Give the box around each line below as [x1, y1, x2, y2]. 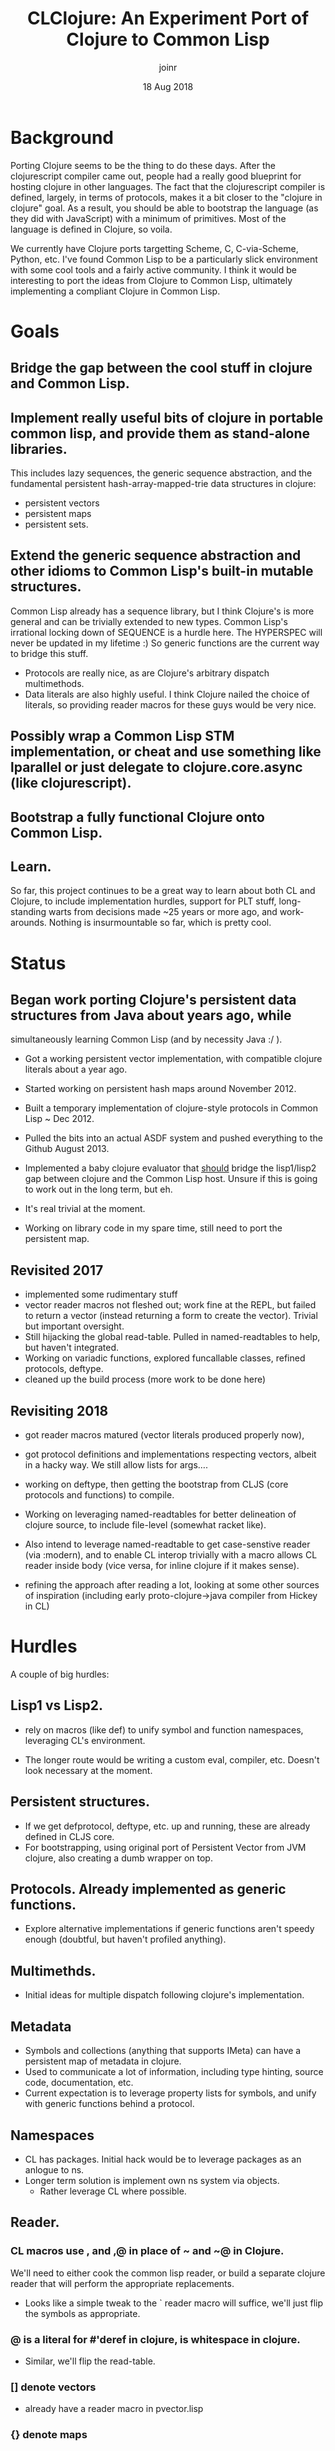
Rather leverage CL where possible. [39, 2185, 187, 2197]
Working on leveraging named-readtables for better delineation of [24, 1508, 297, 1521]
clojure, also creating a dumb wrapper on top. [24, 1852, 213, 1864]
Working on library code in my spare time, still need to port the [24, 1222, 283, 1234]
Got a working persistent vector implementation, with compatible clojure [24, 1053, 323, 1065]
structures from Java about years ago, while [10, 1007, 292, 1024]
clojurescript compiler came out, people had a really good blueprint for [10, 170, 302, 182]
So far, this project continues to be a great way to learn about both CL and [10, 885, 316, 897]
